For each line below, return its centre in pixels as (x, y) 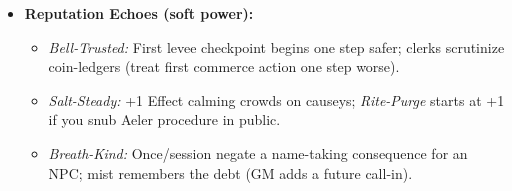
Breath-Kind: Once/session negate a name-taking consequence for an (258, 152)
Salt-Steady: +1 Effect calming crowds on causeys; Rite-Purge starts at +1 (276, 99)
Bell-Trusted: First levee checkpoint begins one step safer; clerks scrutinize (276, 46)
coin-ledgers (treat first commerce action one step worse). (224, 66)
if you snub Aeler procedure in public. (164, 119)
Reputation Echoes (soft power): (139, 13)
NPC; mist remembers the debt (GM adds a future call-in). (230, 172)
